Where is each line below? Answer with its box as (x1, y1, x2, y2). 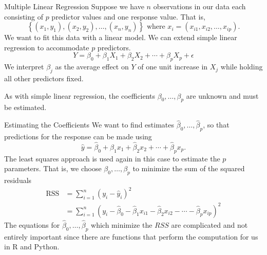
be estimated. (4, 102, 47, 113)
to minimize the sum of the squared (132, 163, 245, 174)
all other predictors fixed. (4, 72, 84, 83)
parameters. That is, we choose (4, 163, 102, 174)
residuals (4, 174, 32, 185)
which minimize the (91, 219, 152, 230)
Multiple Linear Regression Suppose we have (4, 1, 144, 11)
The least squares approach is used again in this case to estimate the (4, 153, 220, 163)
